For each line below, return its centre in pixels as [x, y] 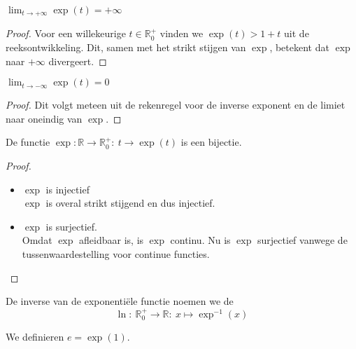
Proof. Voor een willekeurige [66, 33]
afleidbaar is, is [112, 240]
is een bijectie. [211, 142]
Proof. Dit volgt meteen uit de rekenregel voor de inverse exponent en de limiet [176, 105]
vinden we [181, 33]
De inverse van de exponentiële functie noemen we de [120, 301]
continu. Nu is [200, 240]
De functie [28, 142]
